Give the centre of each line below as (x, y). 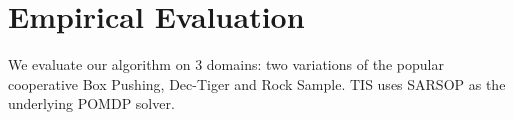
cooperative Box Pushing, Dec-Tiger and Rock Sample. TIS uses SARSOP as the (257, 83)
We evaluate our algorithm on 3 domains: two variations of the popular (226, 64)
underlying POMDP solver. (91, 103)
